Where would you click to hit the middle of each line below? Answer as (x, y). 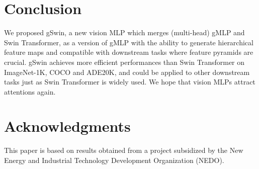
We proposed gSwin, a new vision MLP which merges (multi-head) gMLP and (124, 32)
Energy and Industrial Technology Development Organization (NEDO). (114, 160)
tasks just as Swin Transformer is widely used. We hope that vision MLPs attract (130, 82)
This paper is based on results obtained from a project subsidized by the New (124, 150)
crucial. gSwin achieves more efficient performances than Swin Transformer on (124, 62)
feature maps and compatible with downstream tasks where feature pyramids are (129, 52)
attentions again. (30, 91)
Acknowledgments (67, 126)
